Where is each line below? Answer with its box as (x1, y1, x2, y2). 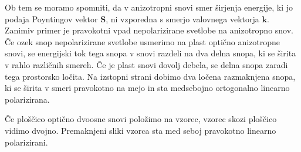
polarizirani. (5, 136, 48, 148)
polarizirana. (5, 93, 50, 105)
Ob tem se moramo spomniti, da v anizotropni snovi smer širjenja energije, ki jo (5, 1, 293, 13)
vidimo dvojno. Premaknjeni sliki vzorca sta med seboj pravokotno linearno (5, 124, 276, 136)
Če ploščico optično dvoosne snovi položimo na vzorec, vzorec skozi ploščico (5, 113, 277, 125)
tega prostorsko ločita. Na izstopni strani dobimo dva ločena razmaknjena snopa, (5, 70, 296, 82)
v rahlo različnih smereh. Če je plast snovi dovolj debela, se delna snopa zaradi (5, 58, 288, 70)
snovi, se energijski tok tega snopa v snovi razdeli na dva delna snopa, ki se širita (5, 47, 296, 59)
